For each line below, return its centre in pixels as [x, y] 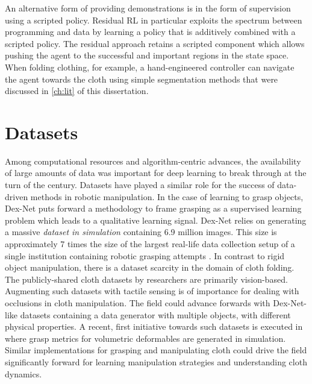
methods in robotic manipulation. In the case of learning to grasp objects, [167, 196]
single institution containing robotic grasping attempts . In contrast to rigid [145, 255]
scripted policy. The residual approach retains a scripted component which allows [155, 43]
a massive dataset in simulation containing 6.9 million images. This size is [141, 232]
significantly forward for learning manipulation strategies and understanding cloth [156, 361]
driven [17, 196]
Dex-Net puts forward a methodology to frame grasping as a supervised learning [153, 208]
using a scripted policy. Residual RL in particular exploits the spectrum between [154, 20]
